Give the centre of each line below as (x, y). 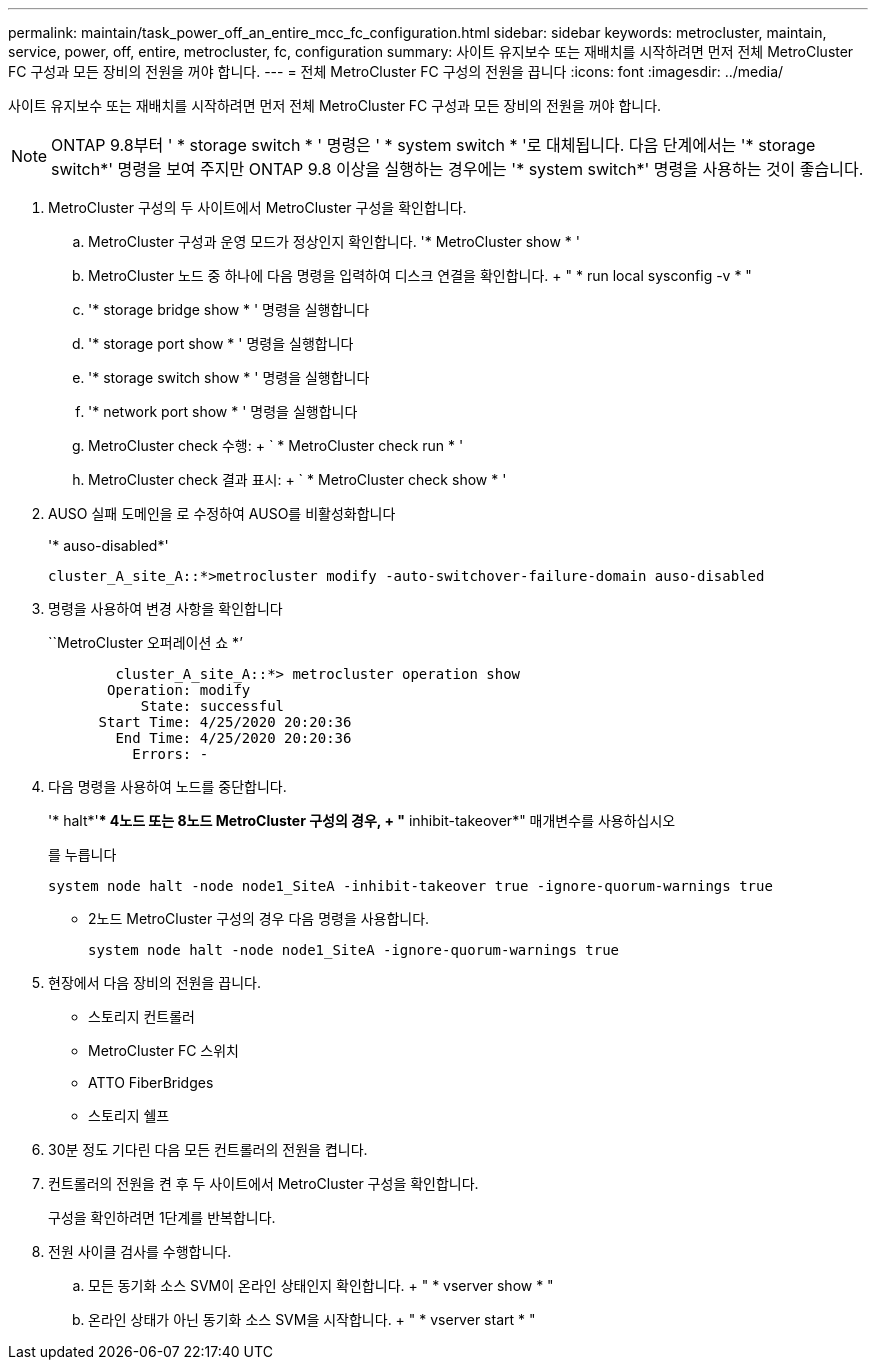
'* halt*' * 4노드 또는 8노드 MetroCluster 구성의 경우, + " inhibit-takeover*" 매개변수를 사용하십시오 (362, 820)
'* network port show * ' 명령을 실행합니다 (223, 411)
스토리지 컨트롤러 (141, 1016)
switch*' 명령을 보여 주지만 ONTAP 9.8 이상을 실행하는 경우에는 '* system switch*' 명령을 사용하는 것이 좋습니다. (457, 169)
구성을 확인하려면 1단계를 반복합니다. (162, 1217)
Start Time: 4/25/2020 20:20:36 (225, 722)
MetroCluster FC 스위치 (163, 1050)
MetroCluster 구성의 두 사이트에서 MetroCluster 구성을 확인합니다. (257, 207)
